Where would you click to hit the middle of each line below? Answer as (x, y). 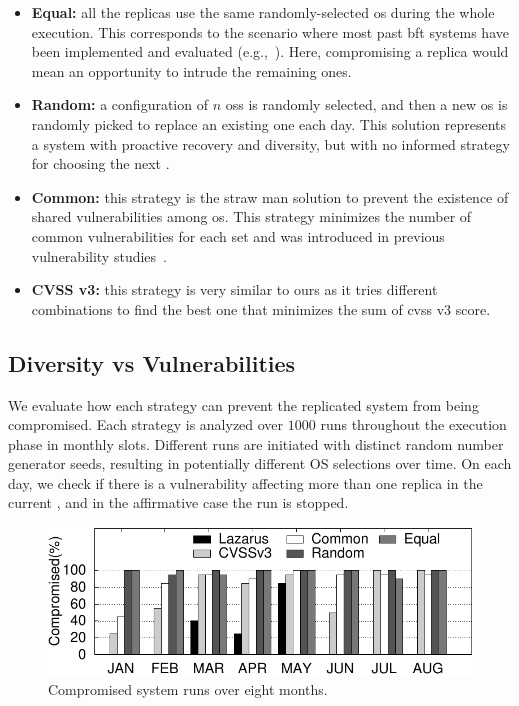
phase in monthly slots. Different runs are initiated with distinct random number (256, 443)
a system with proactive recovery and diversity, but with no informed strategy (270, 143)
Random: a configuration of (119, 104)
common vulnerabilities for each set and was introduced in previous (238, 235)
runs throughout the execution (413, 424)
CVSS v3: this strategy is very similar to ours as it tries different (234, 289)
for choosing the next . (100, 163)
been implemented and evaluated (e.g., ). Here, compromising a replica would (270, 51)
